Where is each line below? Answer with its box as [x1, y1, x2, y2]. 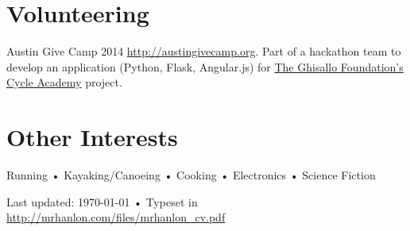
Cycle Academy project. [6, 74, 122, 90]
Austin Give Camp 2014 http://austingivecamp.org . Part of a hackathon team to [6, 43, 401, 60]
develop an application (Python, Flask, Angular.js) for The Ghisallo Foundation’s [6, 58, 404, 75]
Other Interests [6, 121, 178, 153]
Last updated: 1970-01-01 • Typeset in [6, 193, 198, 210]
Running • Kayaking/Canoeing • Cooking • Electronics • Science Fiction [6, 167, 376, 183]
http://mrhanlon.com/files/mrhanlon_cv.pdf [6, 209, 226, 225]
